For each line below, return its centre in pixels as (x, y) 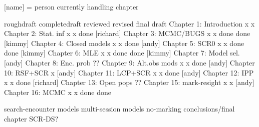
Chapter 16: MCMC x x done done (58, 92)
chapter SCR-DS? (31, 118)
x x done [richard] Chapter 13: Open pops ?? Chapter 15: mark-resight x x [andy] (129, 82)
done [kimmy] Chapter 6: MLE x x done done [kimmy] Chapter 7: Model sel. (122, 53)
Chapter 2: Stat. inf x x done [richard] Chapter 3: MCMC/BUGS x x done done (127, 33)
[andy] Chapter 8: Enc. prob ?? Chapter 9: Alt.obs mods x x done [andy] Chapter (129, 62)
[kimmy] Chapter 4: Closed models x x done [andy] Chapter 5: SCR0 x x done (124, 43)
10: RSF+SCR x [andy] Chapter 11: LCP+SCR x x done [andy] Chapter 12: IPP (129, 72)
